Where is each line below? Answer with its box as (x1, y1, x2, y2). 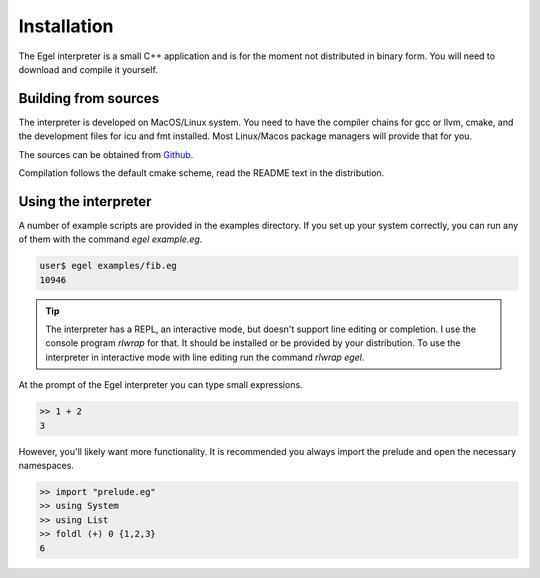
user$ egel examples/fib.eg (39, 260, 177, 272)
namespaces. (18, 459, 75, 471)
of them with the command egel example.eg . (18, 233, 203, 245)
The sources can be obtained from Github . (18, 148, 194, 160)
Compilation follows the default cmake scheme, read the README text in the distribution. (18, 167, 385, 179)
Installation (18, 15, 114, 37)
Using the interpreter (18, 193, 152, 210)
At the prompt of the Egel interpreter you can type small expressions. (18, 379, 304, 391)
